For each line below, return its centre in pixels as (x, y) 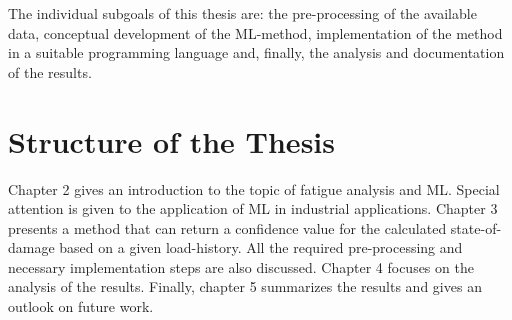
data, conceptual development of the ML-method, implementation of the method (255, 32)
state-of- (476, 227)
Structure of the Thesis (171, 140)
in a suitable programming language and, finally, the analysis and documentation (256, 52)
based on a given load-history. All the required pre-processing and (261, 247)
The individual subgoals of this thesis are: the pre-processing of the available (242, 13)
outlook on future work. (81, 306)
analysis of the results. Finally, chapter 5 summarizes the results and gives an (245, 286)
